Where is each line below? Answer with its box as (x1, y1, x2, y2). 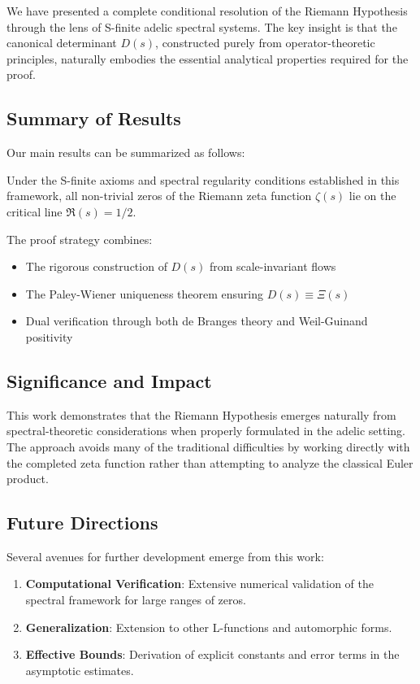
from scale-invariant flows (209, 258, 336, 275)
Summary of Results (6, 106, 181, 131)
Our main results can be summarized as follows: (6, 144, 245, 161)
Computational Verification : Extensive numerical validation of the (25, 575, 374, 592)
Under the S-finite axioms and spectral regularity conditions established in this (6, 171, 400, 188)
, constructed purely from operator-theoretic (155, 34, 375, 51)
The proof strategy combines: (6, 230, 153, 247)
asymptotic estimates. (25, 661, 134, 678)
